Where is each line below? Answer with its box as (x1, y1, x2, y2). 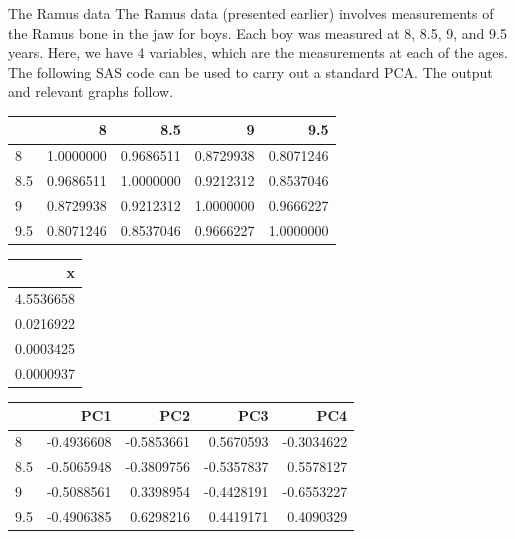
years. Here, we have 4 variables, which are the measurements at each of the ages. (8, 42, 508, 63)
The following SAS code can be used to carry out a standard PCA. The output (8, 61, 493, 82)
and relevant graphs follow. (8, 81, 174, 102)
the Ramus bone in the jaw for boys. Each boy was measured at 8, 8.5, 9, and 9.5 (8, 22, 507, 43)
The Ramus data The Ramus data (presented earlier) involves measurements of (8, 3, 494, 23)
